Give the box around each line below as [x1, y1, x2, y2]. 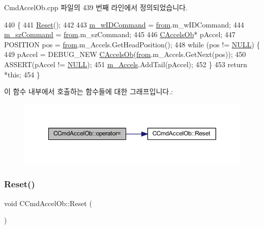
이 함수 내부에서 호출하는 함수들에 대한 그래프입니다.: [4, 86, 173, 97]
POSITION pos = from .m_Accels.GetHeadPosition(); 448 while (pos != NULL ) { [4, 39, 260, 49]
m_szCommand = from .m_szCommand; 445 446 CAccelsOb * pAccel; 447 [4, 29, 236, 40]
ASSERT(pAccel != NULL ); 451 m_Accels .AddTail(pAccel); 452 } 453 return [4, 59, 247, 69]
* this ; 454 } [4, 69, 40, 79]
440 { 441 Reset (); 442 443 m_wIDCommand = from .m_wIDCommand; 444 [4, 19, 244, 30]
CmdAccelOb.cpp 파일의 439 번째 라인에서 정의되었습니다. [4, 2, 188, 12]
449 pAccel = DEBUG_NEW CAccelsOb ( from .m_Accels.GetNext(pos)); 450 [4, 49, 246, 60]
